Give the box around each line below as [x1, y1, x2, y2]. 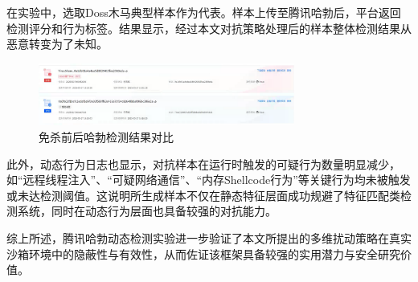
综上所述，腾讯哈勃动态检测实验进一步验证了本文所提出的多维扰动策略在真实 [6, 229, 412, 246]
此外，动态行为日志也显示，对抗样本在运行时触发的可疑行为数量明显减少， [6, 155, 400, 172]
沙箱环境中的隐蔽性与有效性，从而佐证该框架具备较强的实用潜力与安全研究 [6, 245, 400, 262]
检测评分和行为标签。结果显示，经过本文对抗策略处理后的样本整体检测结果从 [6, 19, 412, 36]
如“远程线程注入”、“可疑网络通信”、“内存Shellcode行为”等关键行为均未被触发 [6, 171, 411, 188]
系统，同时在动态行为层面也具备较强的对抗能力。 [17, 202, 277, 219]
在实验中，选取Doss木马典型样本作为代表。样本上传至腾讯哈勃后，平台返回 [6, 4, 401, 20]
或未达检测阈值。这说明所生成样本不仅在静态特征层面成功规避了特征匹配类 [6, 186, 400, 203]
